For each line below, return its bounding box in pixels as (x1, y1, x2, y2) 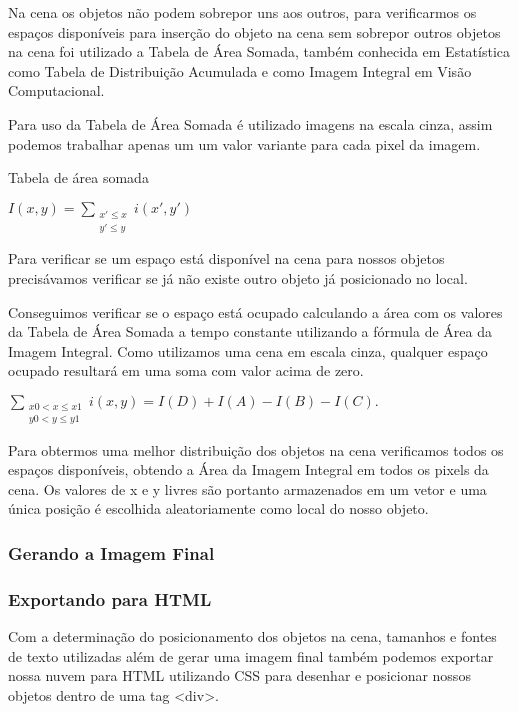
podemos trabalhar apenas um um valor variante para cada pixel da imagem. (8, 133, 481, 154)
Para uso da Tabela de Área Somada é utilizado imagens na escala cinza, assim (8, 113, 493, 134)
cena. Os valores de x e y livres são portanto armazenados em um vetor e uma (8, 478, 487, 499)
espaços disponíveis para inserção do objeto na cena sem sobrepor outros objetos (8, 21, 501, 42)
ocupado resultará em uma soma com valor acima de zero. (8, 360, 364, 381)
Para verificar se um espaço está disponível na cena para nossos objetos (8, 248, 445, 269)
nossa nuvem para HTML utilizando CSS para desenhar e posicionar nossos (8, 665, 471, 686)
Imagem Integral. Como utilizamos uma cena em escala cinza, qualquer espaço (8, 340, 488, 361)
